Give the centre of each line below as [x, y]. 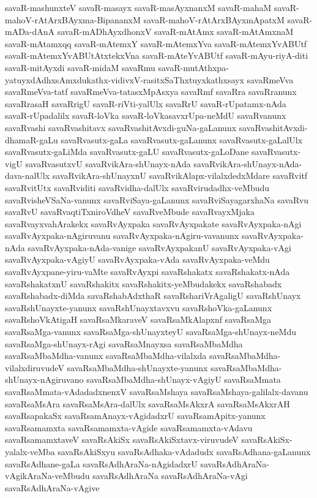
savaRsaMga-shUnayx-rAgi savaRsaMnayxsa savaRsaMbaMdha [124, 343]
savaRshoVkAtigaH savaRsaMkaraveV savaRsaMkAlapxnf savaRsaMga [138, 319]
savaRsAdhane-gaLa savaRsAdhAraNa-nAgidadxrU [101, 463]
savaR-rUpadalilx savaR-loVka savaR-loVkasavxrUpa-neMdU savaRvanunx [146, 115]
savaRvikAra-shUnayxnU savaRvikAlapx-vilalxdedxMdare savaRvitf [180, 175]
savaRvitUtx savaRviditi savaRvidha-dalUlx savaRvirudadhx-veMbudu [137, 187]
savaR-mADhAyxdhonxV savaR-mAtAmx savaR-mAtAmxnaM [175, 32]
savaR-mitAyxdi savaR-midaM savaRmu [80, 67]
